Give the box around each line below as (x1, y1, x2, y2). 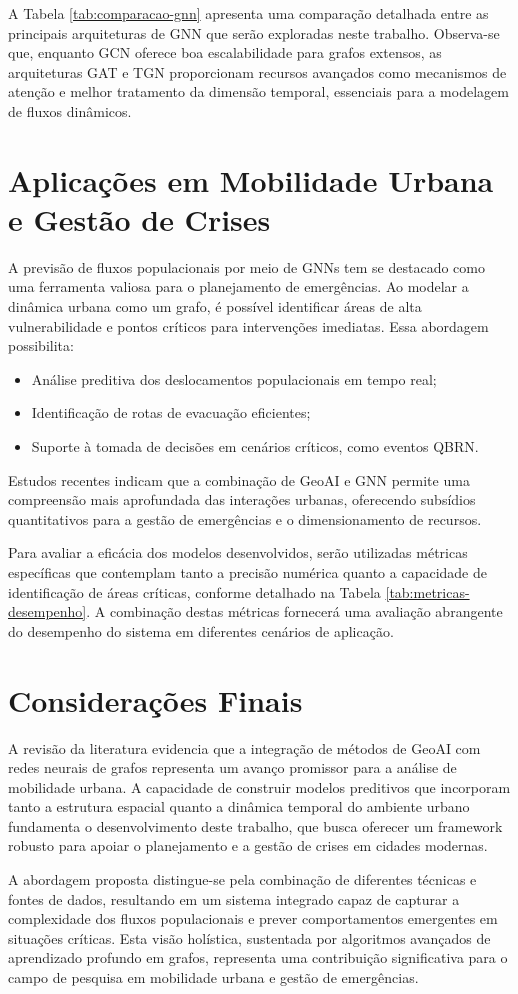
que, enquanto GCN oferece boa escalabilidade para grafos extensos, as (8, 42, 442, 63)
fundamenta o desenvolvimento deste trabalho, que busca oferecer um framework (8, 815, 503, 836)
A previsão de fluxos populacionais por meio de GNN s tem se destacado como (8, 256, 485, 277)
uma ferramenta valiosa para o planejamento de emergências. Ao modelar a (8, 276, 469, 297)
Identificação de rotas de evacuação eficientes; (31, 402, 311, 423)
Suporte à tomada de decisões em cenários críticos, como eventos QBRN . (31, 436, 479, 457)
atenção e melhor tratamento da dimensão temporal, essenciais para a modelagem (8, 81, 509, 102)
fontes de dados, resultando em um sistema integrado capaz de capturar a (8, 888, 460, 909)
